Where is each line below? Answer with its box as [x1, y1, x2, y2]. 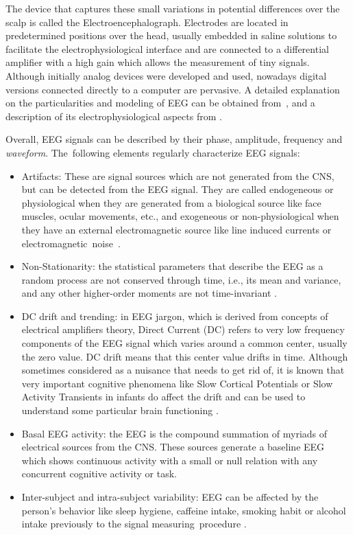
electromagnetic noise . [21, 236, 121, 250]
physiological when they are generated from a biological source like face [21, 195, 321, 209]
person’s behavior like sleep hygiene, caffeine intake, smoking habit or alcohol [21, 503, 346, 517]
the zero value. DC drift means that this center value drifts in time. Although [21, 349, 348, 363]
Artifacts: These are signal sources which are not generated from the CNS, [21, 168, 334, 183]
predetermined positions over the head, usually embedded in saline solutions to [5, 28, 337, 43]
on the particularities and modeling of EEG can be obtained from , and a [5, 95, 315, 110]
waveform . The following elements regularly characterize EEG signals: [5, 145, 300, 159]
